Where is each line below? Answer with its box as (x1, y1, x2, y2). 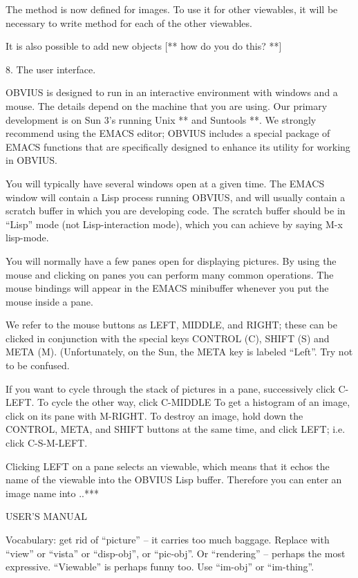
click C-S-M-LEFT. (6, 436, 88, 450)
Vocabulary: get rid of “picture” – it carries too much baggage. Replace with (6, 532, 330, 546)
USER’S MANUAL (6, 509, 88, 523)
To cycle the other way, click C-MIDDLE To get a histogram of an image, (37, 395, 350, 409)
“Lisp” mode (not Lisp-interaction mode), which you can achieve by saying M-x (6, 216, 343, 231)
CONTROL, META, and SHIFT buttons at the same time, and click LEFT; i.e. (6, 422, 346, 436)
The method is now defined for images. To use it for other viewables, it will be (6, 2, 338, 16)
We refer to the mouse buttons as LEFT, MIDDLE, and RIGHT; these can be (6, 317, 337, 332)
